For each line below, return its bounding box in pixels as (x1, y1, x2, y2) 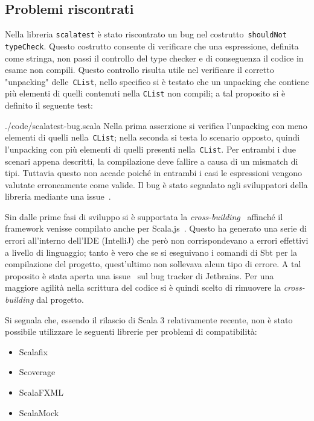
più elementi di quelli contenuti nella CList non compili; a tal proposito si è (5, 87, 286, 100)
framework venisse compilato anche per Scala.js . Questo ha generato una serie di (5, 222, 307, 235)
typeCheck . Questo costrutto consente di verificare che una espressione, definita (5, 39, 299, 52)
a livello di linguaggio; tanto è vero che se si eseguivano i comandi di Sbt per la (5, 245, 298, 258)
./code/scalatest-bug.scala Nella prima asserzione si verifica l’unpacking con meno (5, 119, 307, 131)
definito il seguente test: (5, 99, 93, 112)
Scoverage (19, 366, 56, 378)
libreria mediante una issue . (5, 190, 111, 203)
